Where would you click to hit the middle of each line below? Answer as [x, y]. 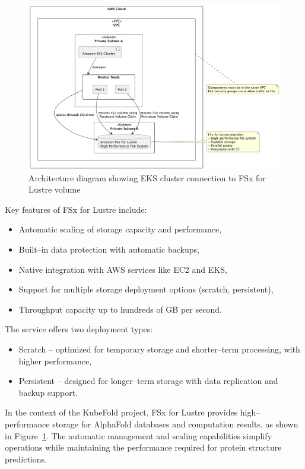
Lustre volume [55, 189]
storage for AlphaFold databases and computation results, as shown [175, 424]
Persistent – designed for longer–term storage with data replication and [148, 381]
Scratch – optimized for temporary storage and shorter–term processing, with [159, 349]
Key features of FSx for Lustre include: [76, 209]
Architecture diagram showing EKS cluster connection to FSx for [147, 177]
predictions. [26, 459]
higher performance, [55, 361]
